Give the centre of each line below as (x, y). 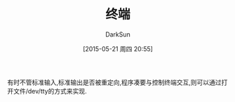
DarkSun (118, 34)
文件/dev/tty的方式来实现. (50, 91)
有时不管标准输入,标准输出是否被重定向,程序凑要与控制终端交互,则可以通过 (115, 82)
